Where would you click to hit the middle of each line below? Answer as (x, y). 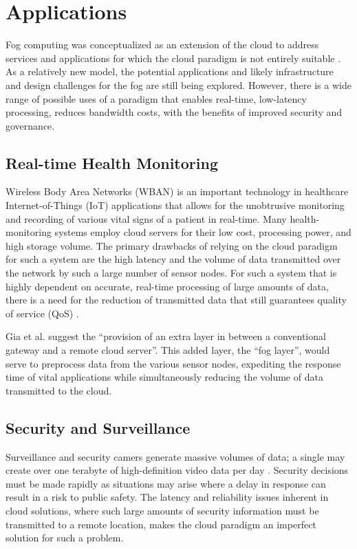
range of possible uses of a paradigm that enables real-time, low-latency (156, 98)
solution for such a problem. (65, 538)
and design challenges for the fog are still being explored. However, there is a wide (178, 84)
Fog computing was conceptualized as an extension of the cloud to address (162, 44)
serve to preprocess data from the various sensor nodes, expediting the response (173, 363)
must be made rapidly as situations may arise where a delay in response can (166, 483)
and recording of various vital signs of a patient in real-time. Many (146, 218)
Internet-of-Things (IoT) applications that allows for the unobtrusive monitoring (175, 205)
